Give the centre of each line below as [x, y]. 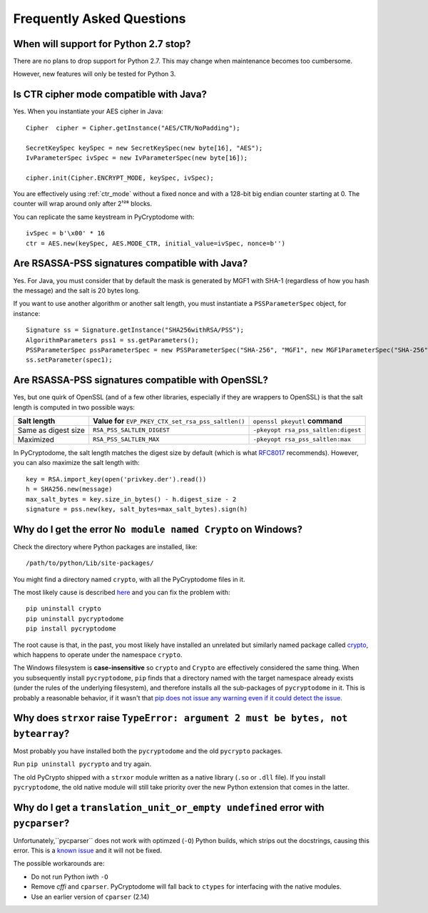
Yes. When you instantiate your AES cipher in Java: [88, 111]
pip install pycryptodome [71, 629]
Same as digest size [51, 430]
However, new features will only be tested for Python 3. [95, 74]
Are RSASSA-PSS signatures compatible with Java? [131, 264]
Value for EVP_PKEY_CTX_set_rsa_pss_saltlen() [169, 421]
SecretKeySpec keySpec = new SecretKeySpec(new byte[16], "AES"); [144, 148]
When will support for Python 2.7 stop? [102, 44]
